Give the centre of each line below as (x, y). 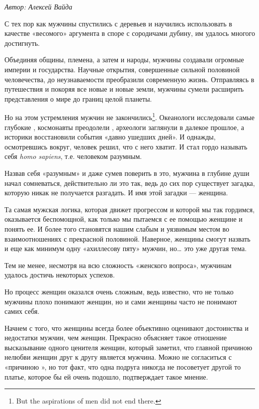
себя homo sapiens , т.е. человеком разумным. (73, 156)
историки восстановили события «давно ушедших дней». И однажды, (110, 137)
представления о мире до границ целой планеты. (78, 98)
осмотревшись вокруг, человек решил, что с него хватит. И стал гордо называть (126, 146)
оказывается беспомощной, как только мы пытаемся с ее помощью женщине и (124, 219)
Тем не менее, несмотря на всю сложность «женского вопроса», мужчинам (118, 265)
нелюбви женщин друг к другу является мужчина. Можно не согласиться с (118, 357)
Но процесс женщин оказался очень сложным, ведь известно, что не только (119, 291)
